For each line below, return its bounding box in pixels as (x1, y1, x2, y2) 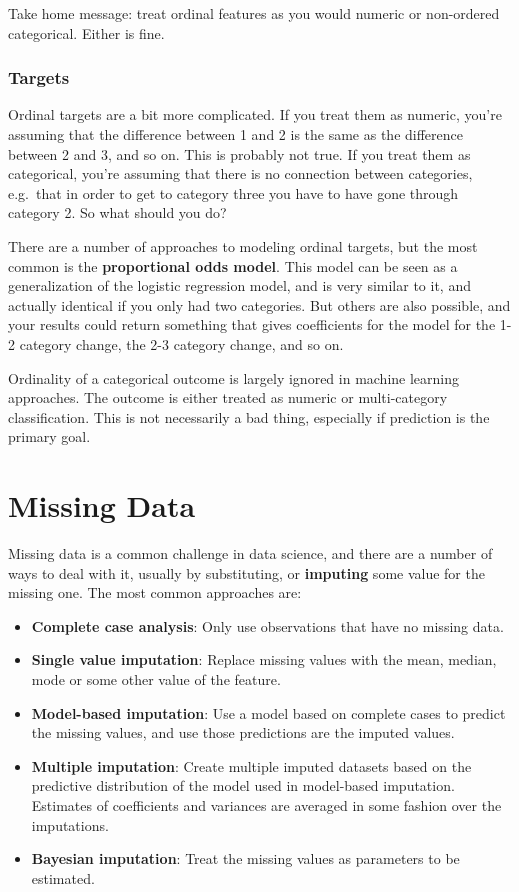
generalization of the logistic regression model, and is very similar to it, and (8, 275, 471, 296)
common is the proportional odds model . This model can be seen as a (8, 255, 458, 276)
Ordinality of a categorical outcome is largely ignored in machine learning (8, 367, 460, 388)
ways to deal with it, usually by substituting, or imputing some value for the (8, 562, 485, 583)
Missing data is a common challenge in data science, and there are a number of (8, 543, 493, 564)
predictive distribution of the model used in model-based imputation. (31, 775, 455, 796)
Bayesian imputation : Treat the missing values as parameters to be (31, 848, 460, 869)
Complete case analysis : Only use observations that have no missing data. (31, 615, 504, 636)
